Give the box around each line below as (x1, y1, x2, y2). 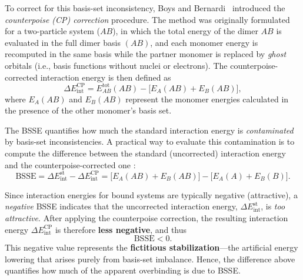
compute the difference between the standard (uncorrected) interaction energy (5, 147, 286, 159)
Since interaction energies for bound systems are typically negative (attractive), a (5, 188, 298, 201)
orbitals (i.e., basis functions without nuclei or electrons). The (5, 59, 228, 71)
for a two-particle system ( (5, 25, 100, 37)
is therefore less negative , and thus (55, 223, 187, 235)
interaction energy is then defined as (40, 71, 171, 83)
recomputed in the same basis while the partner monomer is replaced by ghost (5, 48, 287, 60)
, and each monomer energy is (150, 36, 258, 48)
